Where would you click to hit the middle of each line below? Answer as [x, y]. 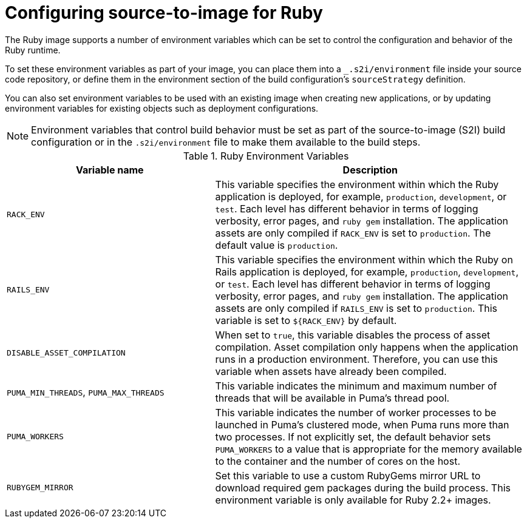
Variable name [110, 170]
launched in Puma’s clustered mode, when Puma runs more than [362, 424]
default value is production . [277, 245]
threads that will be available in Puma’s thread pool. [332, 398]
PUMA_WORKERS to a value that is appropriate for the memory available [369, 449]
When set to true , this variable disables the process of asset [353, 335]
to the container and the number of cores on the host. [338, 461]
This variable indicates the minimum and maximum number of [356, 386]
